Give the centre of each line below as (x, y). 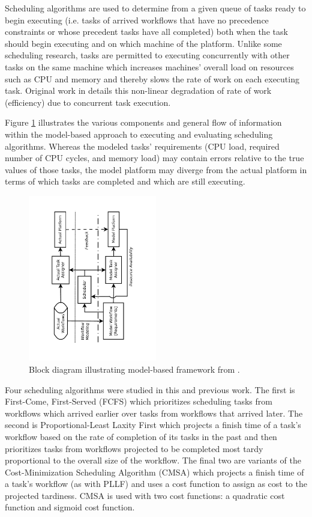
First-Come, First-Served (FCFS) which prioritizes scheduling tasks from (139, 401)
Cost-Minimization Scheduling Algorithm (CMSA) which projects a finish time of (154, 472)
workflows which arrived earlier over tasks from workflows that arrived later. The (154, 413)
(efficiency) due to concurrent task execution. (88, 102)
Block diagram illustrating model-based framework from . (134, 369)
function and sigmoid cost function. (70, 507)
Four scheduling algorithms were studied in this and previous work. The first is (150, 389)
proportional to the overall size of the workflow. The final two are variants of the (153, 460)
